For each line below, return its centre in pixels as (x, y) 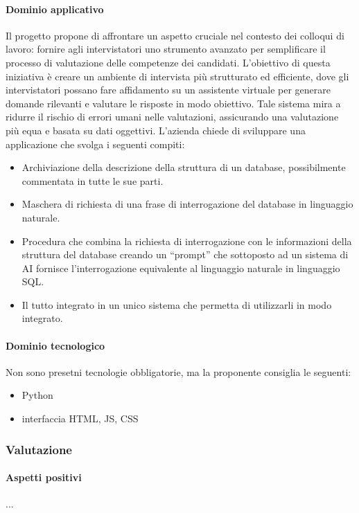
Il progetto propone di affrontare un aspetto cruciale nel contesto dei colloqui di (175, 35)
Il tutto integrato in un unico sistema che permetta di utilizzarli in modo (177, 304)
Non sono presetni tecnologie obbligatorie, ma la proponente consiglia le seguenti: (178, 371)
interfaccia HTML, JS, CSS (80, 418)
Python (37, 395)
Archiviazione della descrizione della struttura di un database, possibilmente (184, 167)
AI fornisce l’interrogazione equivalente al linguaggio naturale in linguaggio (181, 268)
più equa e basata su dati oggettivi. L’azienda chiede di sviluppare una (156, 130)
